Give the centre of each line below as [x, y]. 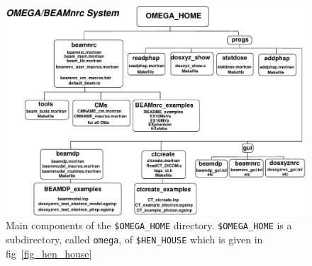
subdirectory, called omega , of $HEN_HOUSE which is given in [134, 239]
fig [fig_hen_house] [49, 253]
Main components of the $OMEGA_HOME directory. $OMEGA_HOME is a [149, 225]
